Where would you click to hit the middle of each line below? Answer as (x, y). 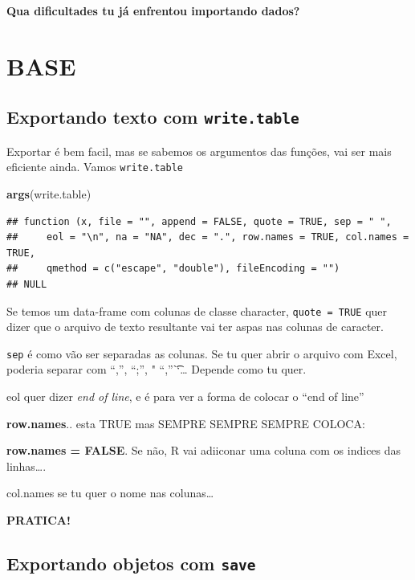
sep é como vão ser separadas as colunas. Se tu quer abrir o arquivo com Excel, (202, 353)
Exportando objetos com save (131, 564)
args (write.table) (49, 194)
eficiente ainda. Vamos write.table (95, 167)
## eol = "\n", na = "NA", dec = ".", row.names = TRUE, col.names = (208, 237)
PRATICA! (39, 520)
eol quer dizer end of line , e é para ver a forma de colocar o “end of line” (185, 396)
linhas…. (26, 466)
